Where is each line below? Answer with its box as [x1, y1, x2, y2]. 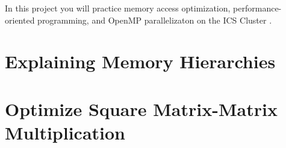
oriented [5, 13, 35, 26]
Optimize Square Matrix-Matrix [5, 96, 278, 121]
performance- [233, 2, 282, 14]
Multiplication [5, 120, 126, 144]
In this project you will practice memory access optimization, [5, 2, 231, 14]
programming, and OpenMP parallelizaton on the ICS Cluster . [37, 13, 272, 26]
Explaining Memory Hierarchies [5, 49, 276, 74]
